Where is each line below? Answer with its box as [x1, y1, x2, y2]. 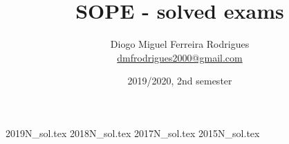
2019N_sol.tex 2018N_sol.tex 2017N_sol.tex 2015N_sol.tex [6, 125, 260, 140]
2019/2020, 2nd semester [127, 73, 232, 88]
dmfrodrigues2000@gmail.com [117, 50, 243, 64]
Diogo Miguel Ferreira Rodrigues [110, 37, 250, 51]
